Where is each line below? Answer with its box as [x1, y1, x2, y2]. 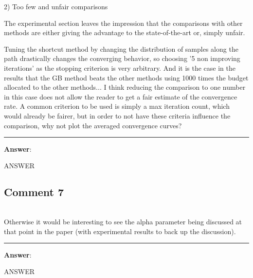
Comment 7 [4, 184, 64, 199]
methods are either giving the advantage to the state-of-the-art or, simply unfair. [4, 27, 245, 38]
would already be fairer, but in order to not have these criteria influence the [4, 110, 231, 120]
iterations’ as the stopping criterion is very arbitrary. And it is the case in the [4, 62, 235, 73]
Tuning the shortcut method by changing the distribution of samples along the [4, 43, 238, 54]
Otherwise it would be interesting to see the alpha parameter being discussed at [4, 217, 242, 227]
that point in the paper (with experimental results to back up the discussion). [4, 226, 236, 236]
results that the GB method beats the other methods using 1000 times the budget [4, 72, 249, 82]
